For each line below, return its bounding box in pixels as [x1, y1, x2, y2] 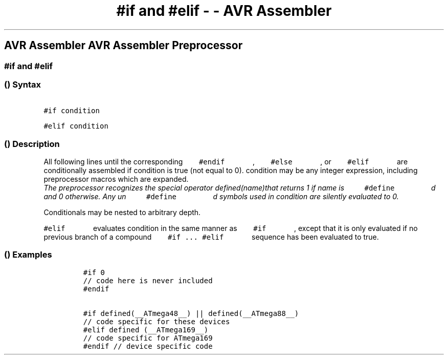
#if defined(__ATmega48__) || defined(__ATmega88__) [83, 309, 299, 318]
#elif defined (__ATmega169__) [83, 325, 209, 334]
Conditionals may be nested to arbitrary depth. [43, 208, 201, 217]
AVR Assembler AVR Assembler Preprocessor [4, 39, 243, 52]
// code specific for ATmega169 [83, 333, 213, 342]
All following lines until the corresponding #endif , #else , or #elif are [43, 157, 408, 166]
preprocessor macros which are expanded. [43, 175, 189, 184]
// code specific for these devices [83, 317, 230, 326]
